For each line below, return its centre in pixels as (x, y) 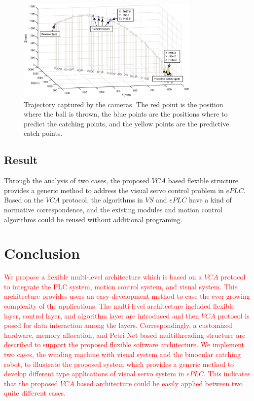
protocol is (234, 315)
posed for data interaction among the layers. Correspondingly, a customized (118, 325)
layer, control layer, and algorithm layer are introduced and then (102, 315)
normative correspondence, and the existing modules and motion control (113, 209)
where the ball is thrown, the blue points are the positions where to (126, 114)
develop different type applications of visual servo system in (94, 374)
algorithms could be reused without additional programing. (93, 219)
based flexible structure (203, 180)
